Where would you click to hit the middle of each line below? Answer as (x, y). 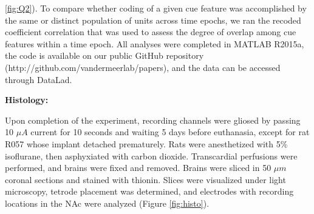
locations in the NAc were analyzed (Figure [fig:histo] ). (107, 203)
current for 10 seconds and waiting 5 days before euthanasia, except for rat (170, 132)
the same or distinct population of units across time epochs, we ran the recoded (153, 20)
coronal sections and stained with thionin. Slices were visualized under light (145, 179)
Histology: (27, 100)
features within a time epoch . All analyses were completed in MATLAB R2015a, (155, 43)
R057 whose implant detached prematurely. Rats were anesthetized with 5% (146, 143)
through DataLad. (39, 79)
